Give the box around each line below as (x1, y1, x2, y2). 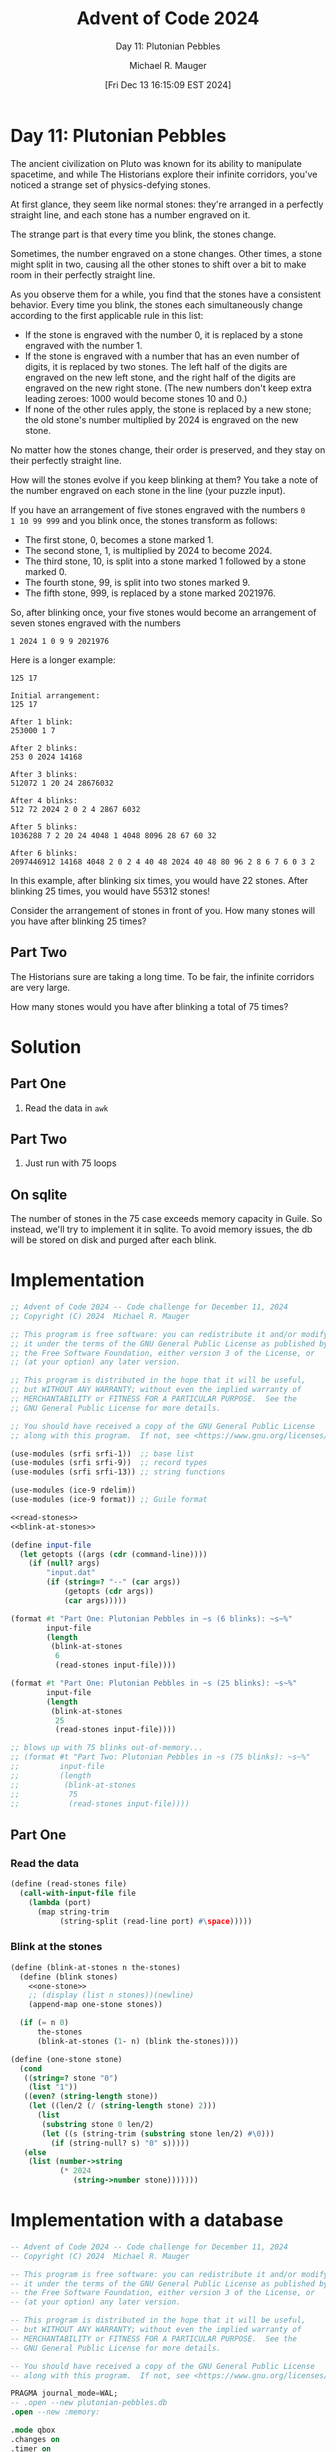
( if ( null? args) (28, 1558, 101, 1569)
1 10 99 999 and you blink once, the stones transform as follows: (10, 514, 278, 526)
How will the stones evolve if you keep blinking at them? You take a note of (10, 473, 319, 486)
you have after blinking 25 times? (10, 915, 147, 927)
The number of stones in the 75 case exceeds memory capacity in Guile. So (10, 1213, 323, 1225)
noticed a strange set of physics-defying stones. (10, 178, 211, 191)
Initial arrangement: (10, 690, 101, 701)
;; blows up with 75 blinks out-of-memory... (10, 1743, 203, 1753)
